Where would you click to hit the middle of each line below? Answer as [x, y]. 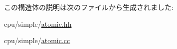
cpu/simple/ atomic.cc [37, 40]
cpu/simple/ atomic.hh [38, 24]
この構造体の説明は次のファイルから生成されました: [89, 7]
